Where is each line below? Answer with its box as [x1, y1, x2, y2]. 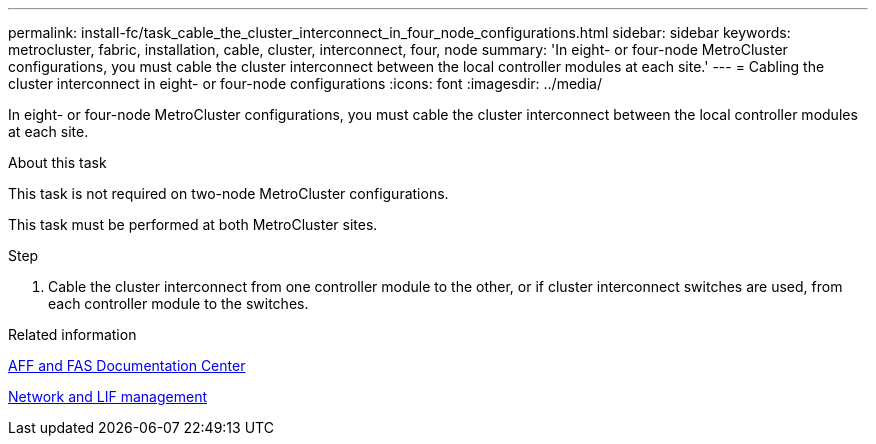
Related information [8, 326, 137, 343]
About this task [8, 154, 107, 171]
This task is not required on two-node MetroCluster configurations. [8, 185, 449, 202]
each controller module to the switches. [48, 295, 309, 312]
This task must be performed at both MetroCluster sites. [8, 216, 378, 233]
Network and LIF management [8, 388, 208, 405]
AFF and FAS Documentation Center [8, 357, 246, 374]
